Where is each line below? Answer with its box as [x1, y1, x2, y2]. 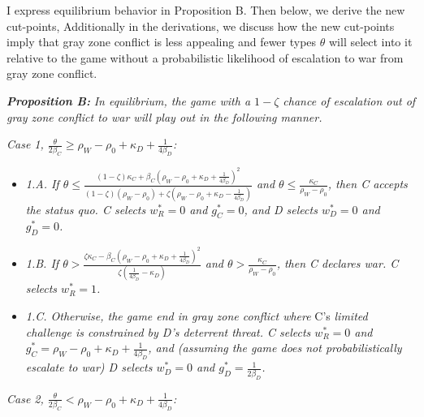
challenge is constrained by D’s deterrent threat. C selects [25, 323, 311, 340]
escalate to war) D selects [25, 359, 153, 376]
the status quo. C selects [25, 200, 146, 217]
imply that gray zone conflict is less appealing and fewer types [6, 33, 317, 50]
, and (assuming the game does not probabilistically [148, 339, 402, 356]
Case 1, [6, 135, 44, 153]
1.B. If [25, 255, 59, 272]
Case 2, [6, 389, 44, 406]
